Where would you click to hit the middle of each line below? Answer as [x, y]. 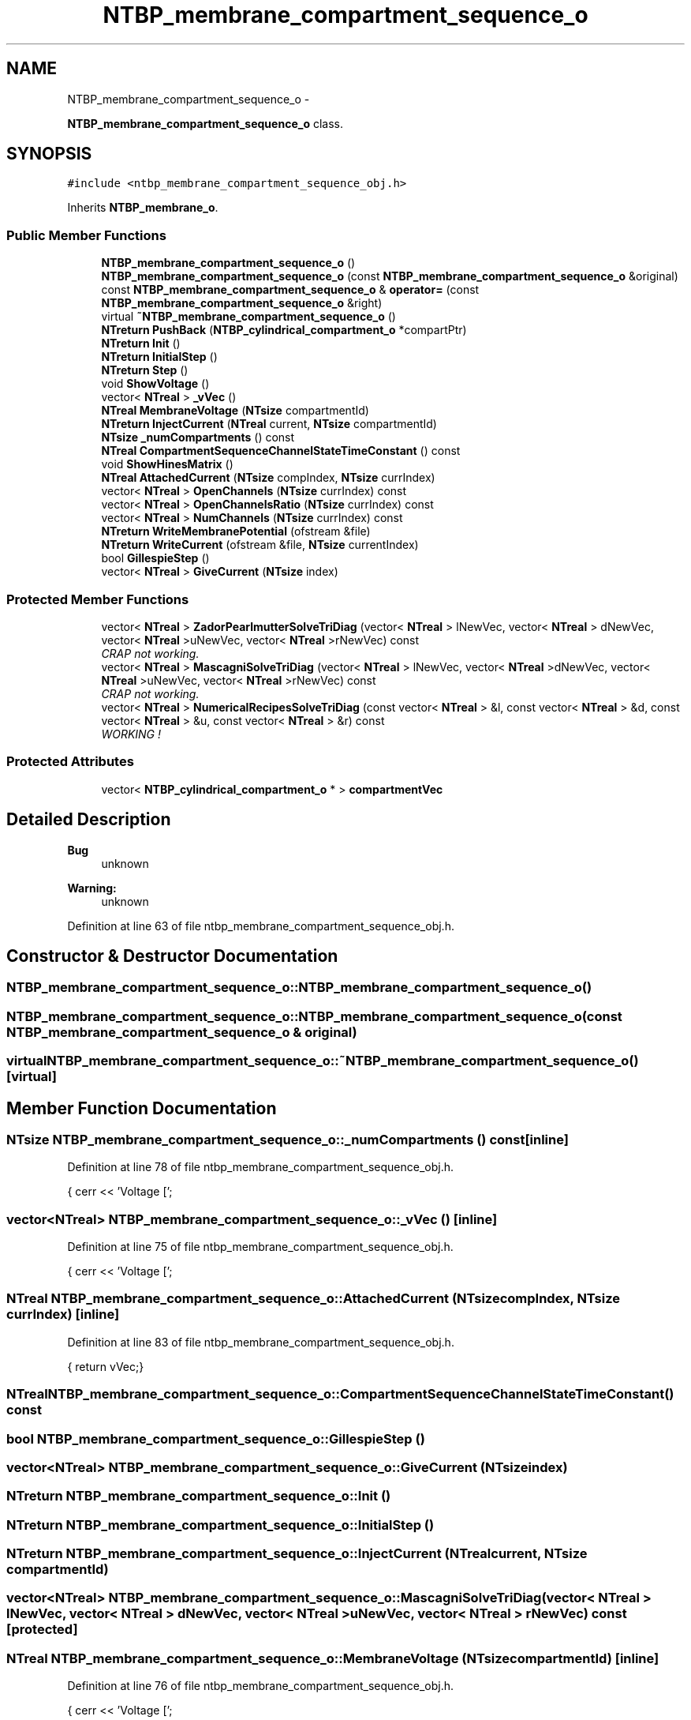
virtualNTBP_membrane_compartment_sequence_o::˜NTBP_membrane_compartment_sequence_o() [323, 1061]
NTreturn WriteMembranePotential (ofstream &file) [236, 531]
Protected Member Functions [98, 599]
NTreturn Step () [145, 370]
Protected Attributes [70, 762]
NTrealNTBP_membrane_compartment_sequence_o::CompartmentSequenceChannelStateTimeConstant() [340, 1394]
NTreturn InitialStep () [159, 357]
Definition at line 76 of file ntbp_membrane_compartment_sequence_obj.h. [261, 1686]
